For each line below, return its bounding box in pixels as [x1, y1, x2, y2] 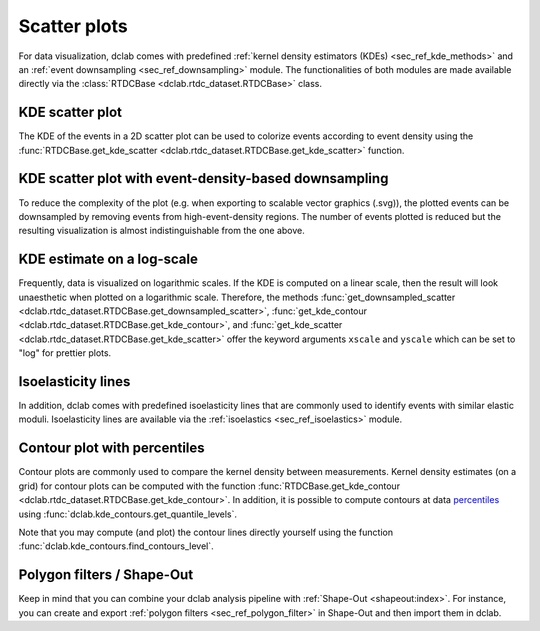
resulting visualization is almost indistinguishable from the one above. [18, 225, 305, 237]
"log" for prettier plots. [18, 347, 112, 359]
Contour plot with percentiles [18, 440, 205, 457]
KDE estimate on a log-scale [18, 251, 199, 268]
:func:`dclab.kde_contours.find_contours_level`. [18, 540, 214, 552]
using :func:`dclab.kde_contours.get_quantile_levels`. [18, 508, 238, 520]
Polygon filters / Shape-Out [18, 566, 194, 584]
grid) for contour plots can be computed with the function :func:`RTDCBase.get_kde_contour [18, 480, 400, 492]
